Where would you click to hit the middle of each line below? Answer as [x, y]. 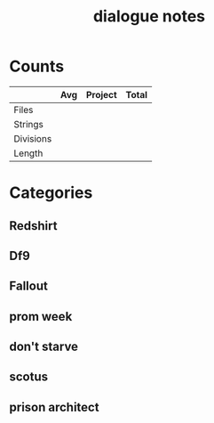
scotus [29, 377]
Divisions [33, 138]
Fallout [29, 286]
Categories [51, 193]
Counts [37, 66]
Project [101, 94]
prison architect [54, 407]
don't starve [44, 347]
